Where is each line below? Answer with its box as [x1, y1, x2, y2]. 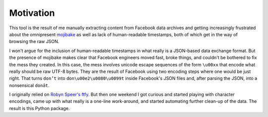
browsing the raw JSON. [9, 39, 60, 45]
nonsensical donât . [9, 82, 50, 88]
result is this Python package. [9, 105, 70, 111]
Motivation [9, 7, 55, 18]
